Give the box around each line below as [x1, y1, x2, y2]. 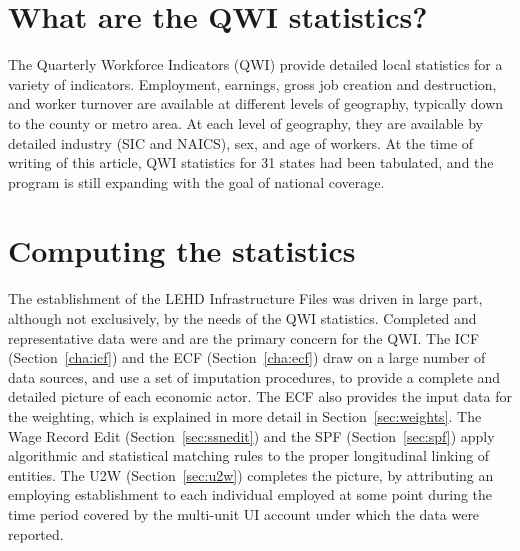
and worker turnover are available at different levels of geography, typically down [8, 93, 504, 114]
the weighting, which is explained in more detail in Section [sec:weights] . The [8, 405, 482, 426]
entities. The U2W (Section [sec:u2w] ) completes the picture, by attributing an [8, 464, 494, 485]
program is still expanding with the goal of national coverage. [8, 171, 385, 192]
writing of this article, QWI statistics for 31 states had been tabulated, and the [8, 152, 494, 173]
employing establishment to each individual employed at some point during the [8, 484, 493, 505]
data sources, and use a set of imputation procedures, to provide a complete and [8, 366, 501, 387]
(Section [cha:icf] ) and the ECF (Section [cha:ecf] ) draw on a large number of [8, 347, 486, 368]
